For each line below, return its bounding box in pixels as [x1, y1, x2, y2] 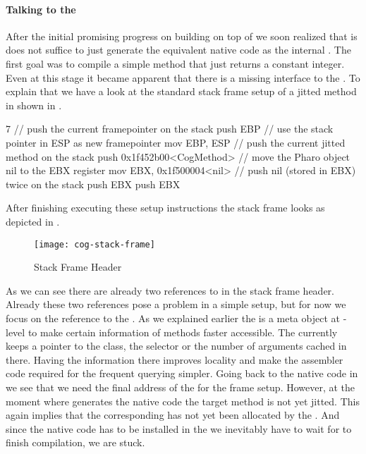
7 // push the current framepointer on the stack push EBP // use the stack [6, 121, 334, 136]
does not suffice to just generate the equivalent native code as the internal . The [6, 42, 351, 57]
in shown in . [6, 97, 62, 112]
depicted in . [6, 214, 60, 228]
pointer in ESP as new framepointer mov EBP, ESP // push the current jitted [6, 135, 346, 149]
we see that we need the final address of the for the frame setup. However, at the [6, 379, 355, 394]
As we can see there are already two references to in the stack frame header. [6, 283, 334, 297]
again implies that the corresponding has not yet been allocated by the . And [6, 407, 340, 422]
